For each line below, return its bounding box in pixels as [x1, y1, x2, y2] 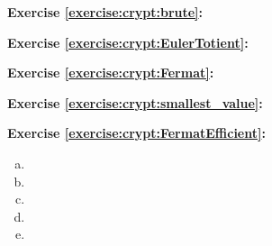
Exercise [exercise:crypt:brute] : [7, 3, 204, 21]
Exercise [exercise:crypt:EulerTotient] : [7, 32, 249, 51]
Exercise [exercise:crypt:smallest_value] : [7, 93, 263, 112]
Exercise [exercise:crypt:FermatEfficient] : [7, 123, 266, 142]
